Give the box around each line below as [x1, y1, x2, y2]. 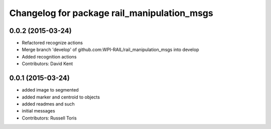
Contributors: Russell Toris [22, 115, 77, 121]
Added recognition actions [22, 53, 77, 59]
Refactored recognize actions [22, 40, 83, 46]
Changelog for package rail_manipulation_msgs [9, 7, 213, 18]
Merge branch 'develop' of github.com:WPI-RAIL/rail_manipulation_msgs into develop [22, 46, 199, 52]
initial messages [22, 108, 55, 114]
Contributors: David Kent [22, 60, 73, 67]
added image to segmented [22, 87, 79, 93]
